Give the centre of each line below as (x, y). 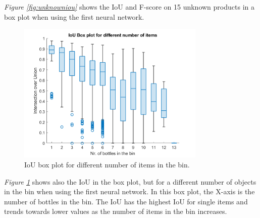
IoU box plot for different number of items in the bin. (107, 165)
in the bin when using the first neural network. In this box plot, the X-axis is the (129, 191)
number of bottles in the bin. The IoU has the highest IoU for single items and (126, 201)
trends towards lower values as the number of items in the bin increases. (116, 211)
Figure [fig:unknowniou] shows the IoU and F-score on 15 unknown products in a (129, 7)
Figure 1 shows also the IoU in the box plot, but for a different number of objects (130, 181)
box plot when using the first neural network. (74, 16)
